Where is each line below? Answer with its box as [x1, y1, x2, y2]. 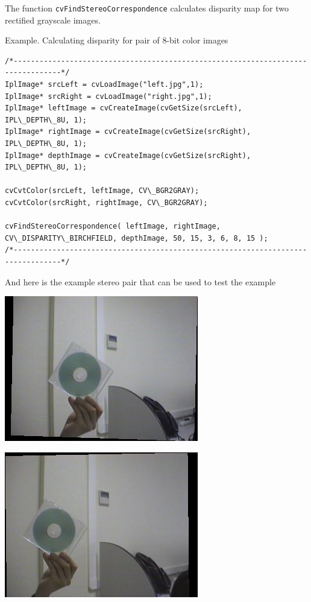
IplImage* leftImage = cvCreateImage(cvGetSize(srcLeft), [5, 104, 242, 113]
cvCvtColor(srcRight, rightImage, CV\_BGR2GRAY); [5, 198, 208, 207]
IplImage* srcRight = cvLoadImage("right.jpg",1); [5, 92, 212, 101]
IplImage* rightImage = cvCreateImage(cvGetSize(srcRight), [5, 127, 251, 136]
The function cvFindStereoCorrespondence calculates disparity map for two [5, 2, 289, 14]
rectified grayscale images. [5, 13, 101, 26]
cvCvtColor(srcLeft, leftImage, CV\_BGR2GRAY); [5, 186, 199, 195]
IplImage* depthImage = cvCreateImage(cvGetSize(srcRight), [5, 151, 251, 160]
